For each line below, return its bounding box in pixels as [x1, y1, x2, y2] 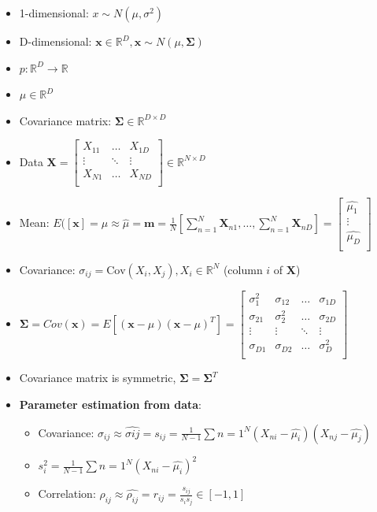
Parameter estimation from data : [19, 396, 201, 413]
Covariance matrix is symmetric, [19, 369, 176, 386]
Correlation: [38, 485, 96, 502]
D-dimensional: [19, 33, 92, 49]
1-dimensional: [19, 5, 89, 20]
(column [223, 261, 263, 277]
